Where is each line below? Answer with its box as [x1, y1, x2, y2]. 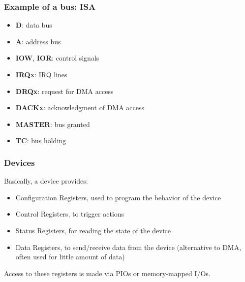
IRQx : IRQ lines [15, 69, 67, 79]
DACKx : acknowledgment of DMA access [15, 102, 145, 113]
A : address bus [15, 36, 61, 46]
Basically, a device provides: [4, 176, 88, 186]
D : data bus [15, 20, 52, 30]
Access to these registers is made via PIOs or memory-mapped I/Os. [4, 268, 211, 278]
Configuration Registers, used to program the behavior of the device [15, 192, 221, 202]
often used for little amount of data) [15, 251, 125, 262]
